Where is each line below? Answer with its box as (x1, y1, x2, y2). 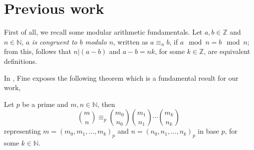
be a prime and (22, 99, 68, 109)
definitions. (4, 55, 37, 66)
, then (97, 99, 115, 109)
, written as (113, 36, 148, 47)
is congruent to (32, 36, 78, 47)
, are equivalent (203, 46, 251, 56)
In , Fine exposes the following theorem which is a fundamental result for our (4, 72, 239, 83)
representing (4, 126, 41, 136)
